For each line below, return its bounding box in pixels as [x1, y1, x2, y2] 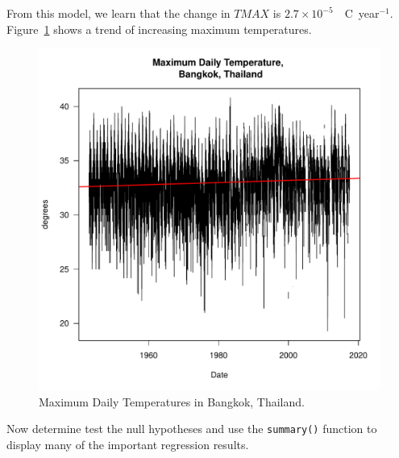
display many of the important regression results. [6, 436, 249, 453]
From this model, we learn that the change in [6, 5, 231, 21]
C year [344, 5, 380, 21]
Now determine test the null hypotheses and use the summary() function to [6, 420, 377, 437]
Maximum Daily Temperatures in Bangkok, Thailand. [39, 393, 305, 410]
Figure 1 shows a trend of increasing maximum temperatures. [6, 20, 312, 37]
